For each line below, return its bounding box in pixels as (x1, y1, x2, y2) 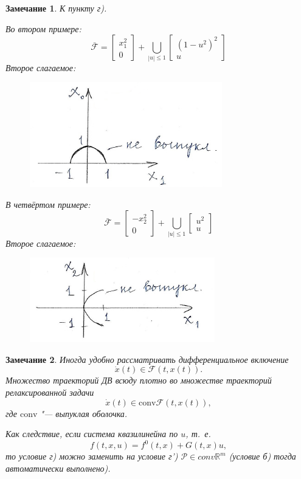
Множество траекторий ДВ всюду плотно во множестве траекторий (5, 374, 272, 387)
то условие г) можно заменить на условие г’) (5, 450, 178, 463)
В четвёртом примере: (5, 198, 91, 210)
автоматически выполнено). (5, 461, 111, 474)
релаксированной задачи (5, 386, 94, 398)
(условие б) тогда (229, 450, 296, 463)
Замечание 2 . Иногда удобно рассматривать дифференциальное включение (5, 353, 289, 365)
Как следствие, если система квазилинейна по (5, 427, 178, 440)
